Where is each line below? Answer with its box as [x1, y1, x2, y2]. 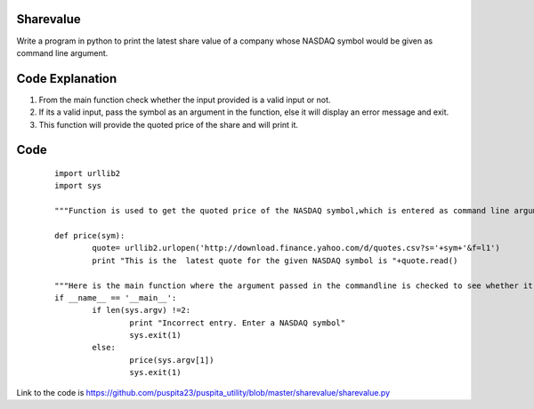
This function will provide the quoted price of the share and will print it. [38, 119, 298, 130]
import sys [54, 180, 102, 191]
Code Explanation [16, 71, 117, 86]
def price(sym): [54, 230, 125, 240]
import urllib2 [54, 169, 121, 178]
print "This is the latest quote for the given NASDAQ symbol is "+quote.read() [92, 255, 458, 266]
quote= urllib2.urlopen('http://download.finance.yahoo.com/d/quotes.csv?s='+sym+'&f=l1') [92, 243, 500, 253]
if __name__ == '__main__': [54, 293, 177, 302]
